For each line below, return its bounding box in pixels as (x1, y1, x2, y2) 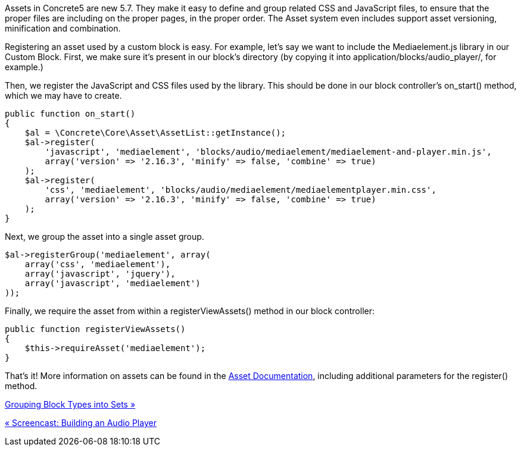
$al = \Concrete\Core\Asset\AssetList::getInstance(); (24, 128, 286, 137)
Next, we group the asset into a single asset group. (5, 231, 204, 242)
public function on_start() (5, 109, 136, 118)
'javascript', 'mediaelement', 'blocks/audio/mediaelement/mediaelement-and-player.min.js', (45, 147, 492, 156)
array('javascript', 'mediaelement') (24, 278, 201, 288)
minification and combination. (5, 23, 121, 33)
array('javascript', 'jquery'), (24, 269, 176, 278)
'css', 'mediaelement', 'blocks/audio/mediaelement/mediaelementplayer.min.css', (45, 185, 436, 195)
